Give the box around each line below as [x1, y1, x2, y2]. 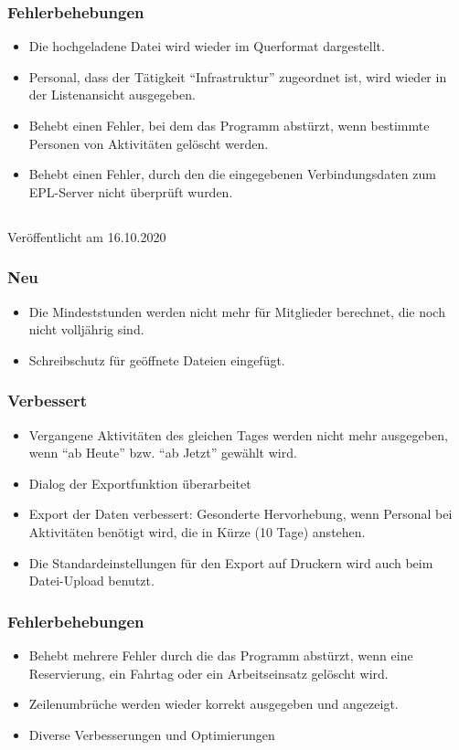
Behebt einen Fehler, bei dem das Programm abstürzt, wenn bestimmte [28, 116, 430, 134]
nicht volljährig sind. [28, 320, 144, 339]
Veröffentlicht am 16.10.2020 [7, 227, 166, 246]
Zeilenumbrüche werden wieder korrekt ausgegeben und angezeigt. [28, 694, 399, 713]
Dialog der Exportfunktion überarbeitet [28, 473, 251, 492]
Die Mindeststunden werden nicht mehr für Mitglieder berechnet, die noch [28, 301, 445, 321]
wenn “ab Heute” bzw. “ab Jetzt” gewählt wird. [28, 443, 297, 462]
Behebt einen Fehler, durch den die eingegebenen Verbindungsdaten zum [28, 164, 436, 184]
